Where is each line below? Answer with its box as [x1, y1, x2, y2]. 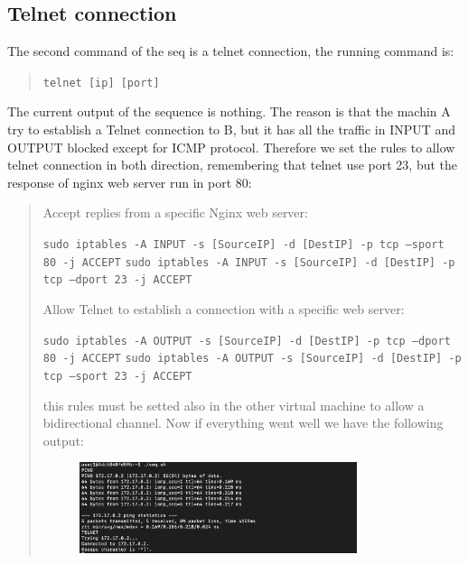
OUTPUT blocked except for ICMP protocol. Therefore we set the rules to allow [7, 137, 455, 156]
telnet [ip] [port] [42, 76, 160, 89]
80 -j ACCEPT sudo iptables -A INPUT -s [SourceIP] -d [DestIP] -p [42, 255, 455, 269]
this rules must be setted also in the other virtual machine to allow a [42, 395, 425, 414]
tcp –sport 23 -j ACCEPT [42, 369, 192, 383]
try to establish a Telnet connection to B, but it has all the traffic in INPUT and [7, 120, 456, 139]
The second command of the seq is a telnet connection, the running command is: [7, 42, 454, 60]
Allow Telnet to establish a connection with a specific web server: [42, 299, 405, 318]
